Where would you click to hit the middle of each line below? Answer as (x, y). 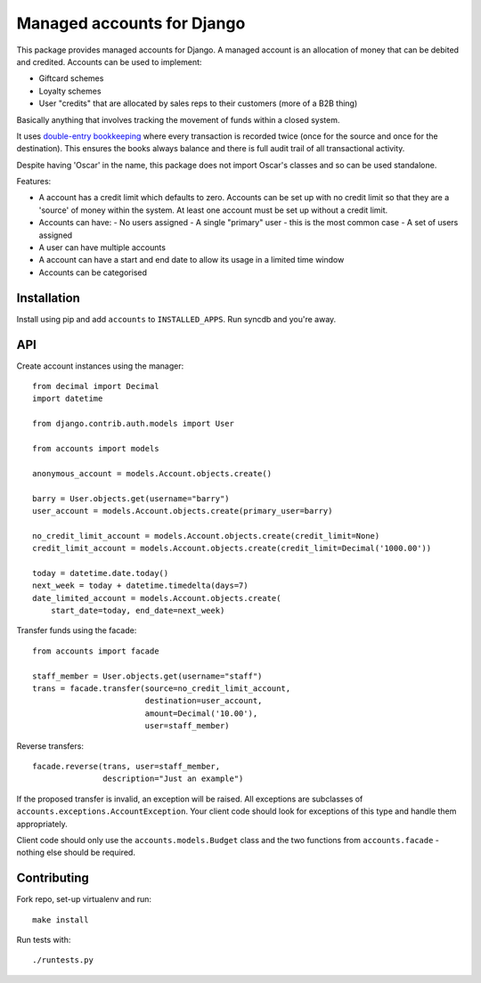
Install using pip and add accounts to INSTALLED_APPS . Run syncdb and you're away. (176, 319)
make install (61, 920)
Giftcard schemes (71, 78)
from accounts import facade (96, 651)
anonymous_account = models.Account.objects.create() (152, 473)
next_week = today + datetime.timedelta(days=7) (140, 586)
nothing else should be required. (76, 853)
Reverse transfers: (50, 746)
